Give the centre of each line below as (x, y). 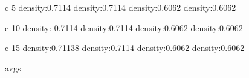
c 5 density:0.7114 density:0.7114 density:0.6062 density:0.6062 (121, 7)
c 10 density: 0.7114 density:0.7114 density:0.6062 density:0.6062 (124, 27)
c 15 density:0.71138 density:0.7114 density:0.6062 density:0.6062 (125, 48)
